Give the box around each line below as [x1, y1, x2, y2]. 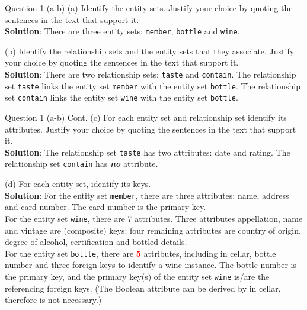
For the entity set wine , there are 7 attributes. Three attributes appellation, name [5, 212, 303, 224]
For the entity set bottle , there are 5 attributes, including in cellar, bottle [5, 247, 276, 259]
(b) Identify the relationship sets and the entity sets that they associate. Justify [5, 44, 295, 57]
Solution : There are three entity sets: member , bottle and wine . [5, 25, 240, 37]
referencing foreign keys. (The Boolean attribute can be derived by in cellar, [5, 282, 281, 294]
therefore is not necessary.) [5, 293, 102, 306]
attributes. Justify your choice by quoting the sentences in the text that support [5, 122, 296, 135]
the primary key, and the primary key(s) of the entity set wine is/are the [5, 270, 270, 283]
